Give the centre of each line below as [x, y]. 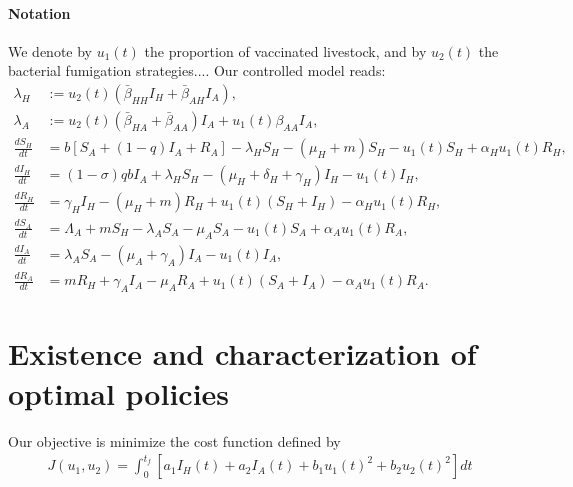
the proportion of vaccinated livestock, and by [285, 50]
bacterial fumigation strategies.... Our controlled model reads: [197, 70]
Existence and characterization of [242, 353]
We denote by [50, 50]
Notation [39, 12]
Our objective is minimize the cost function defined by [174, 440]
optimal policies [119, 392]
